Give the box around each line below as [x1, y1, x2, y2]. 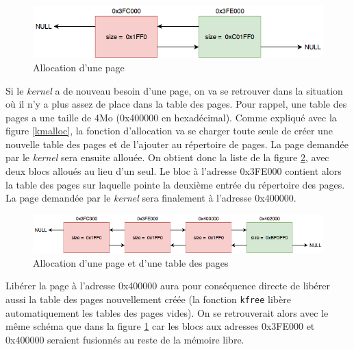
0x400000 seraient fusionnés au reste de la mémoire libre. [5, 332, 244, 346]
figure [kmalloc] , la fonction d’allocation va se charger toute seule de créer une [5, 123, 333, 138]
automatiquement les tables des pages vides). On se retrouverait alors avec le [5, 305, 329, 320]
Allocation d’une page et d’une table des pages [33, 255, 229, 269]
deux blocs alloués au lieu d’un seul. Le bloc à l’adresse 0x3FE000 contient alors [5, 164, 342, 178]
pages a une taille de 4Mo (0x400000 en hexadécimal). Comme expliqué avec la [5, 110, 337, 124]
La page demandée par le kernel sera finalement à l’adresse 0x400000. [5, 191, 296, 205]
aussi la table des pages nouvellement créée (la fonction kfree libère [5, 291, 291, 306]
